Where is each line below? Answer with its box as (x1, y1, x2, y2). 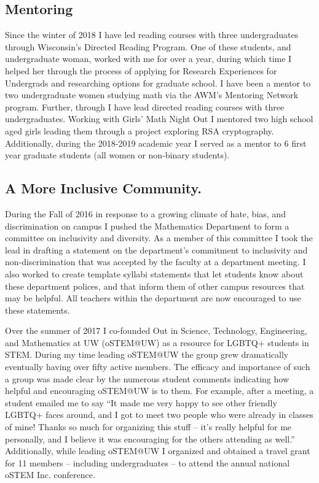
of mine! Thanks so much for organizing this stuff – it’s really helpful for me (5, 420, 292, 433)
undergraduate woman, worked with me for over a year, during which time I (5, 52, 292, 65)
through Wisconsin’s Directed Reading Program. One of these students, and (5, 40, 291, 53)
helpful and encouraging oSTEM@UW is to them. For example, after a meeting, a (5, 384, 314, 397)
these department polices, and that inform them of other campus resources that (5, 279, 305, 292)
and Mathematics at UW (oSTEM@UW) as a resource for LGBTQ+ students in (5, 336, 309, 349)
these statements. (5, 303, 70, 316)
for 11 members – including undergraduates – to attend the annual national (5, 456, 290, 469)
